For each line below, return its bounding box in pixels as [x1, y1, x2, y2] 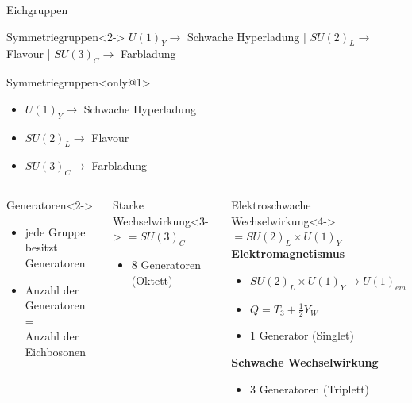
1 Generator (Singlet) [250, 327, 354, 344]
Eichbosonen [25, 343, 86, 359]
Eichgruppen [6, 2, 68, 17]
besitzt [25, 239, 58, 255]
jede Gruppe [25, 223, 86, 240]
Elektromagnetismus [231, 245, 345, 262]
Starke [112, 197, 144, 213]
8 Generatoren [131, 256, 202, 273]
